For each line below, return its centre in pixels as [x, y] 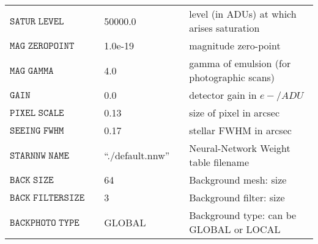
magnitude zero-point [235, 45]
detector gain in [223, 95]
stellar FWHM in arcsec [240, 130]
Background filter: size [237, 197]
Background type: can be [243, 215]
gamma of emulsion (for [240, 63]
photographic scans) [232, 77]
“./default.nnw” [137, 155]
